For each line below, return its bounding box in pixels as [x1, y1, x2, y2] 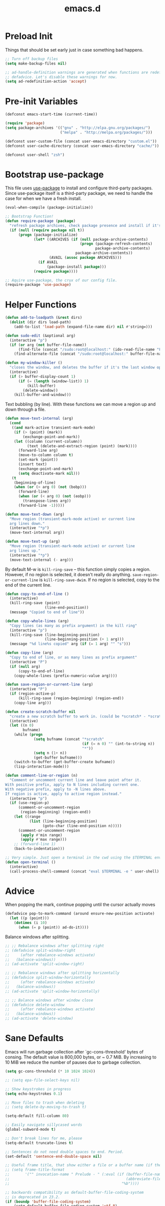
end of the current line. [5, 582, 52, 588]
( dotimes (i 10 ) [14, 921, 48, 926]
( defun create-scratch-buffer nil [5, 709, 76, 714]
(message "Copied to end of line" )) [9, 610, 84, 615]
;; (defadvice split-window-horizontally [5, 975, 91, 980]
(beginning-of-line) [14, 480, 56, 485]
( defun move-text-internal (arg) [5, 416, 74, 421]
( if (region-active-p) [9, 691, 56, 696]
